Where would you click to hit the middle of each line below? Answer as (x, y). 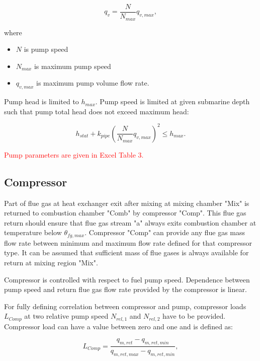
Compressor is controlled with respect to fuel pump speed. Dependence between (127, 279)
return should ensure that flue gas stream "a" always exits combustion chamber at (130, 222)
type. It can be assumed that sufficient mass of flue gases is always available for (126, 252)
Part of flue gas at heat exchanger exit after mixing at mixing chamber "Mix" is (127, 203)
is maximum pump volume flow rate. (93, 83)
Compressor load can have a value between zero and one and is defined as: (118, 326)
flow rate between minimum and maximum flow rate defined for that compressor (128, 242)
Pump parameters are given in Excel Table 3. (74, 154)
